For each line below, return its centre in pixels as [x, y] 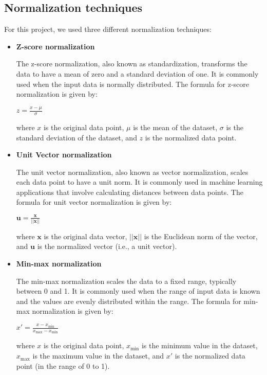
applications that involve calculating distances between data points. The [130, 192]
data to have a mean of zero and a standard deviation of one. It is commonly [137, 73]
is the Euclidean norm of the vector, [201, 236]
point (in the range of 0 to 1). [63, 365]
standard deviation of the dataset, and [77, 137]
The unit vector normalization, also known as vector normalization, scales [132, 172]
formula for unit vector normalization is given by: [94, 202]
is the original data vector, [85, 236]
